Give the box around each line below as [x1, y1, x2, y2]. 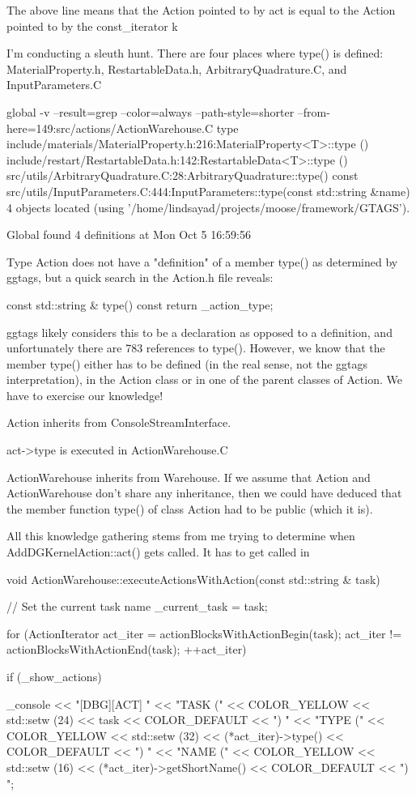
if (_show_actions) [6, 668, 102, 684]
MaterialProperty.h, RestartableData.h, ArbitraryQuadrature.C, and [6, 60, 347, 77]
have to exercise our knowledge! [6, 386, 163, 403]
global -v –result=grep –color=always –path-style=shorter [6, 103, 295, 120]
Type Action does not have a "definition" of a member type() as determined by [6, 253, 398, 270]
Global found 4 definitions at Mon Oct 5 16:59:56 [6, 226, 251, 243]
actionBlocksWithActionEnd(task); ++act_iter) [6, 641, 247, 658]
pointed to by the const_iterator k [6, 17, 178, 34]
